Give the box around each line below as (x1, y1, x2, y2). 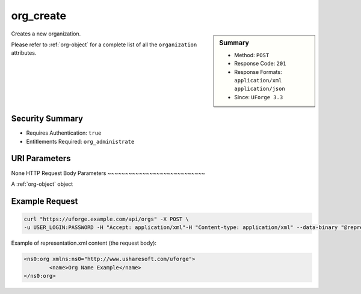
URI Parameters (11, 153, 72, 164)
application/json (234, 85, 285, 93)
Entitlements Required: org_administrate (26, 138, 135, 145)
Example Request (11, 196, 78, 206)
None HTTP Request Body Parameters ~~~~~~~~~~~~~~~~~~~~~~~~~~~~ (11, 169, 206, 177)
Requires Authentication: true (26, 129, 102, 136)
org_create (11, 9, 66, 22)
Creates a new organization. (11, 30, 81, 37)
